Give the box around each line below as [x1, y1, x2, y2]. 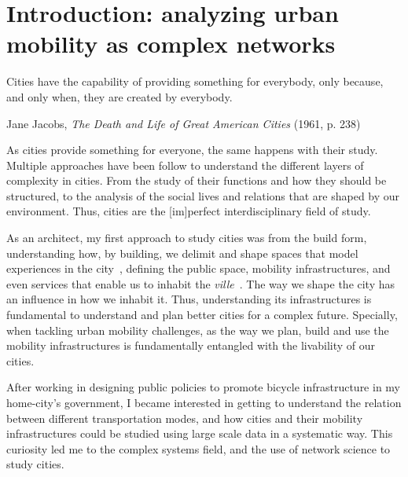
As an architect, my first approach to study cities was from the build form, [6, 229, 367, 246]
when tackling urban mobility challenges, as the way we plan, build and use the [6, 321, 389, 338]
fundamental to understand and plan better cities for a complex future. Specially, [6, 306, 398, 323]
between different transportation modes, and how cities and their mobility [6, 409, 363, 426]
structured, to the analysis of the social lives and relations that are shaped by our [6, 187, 400, 204]
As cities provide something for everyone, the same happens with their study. [6, 141, 378, 158]
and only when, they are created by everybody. [6, 88, 233, 105]
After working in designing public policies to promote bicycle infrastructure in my [6, 379, 401, 395]
